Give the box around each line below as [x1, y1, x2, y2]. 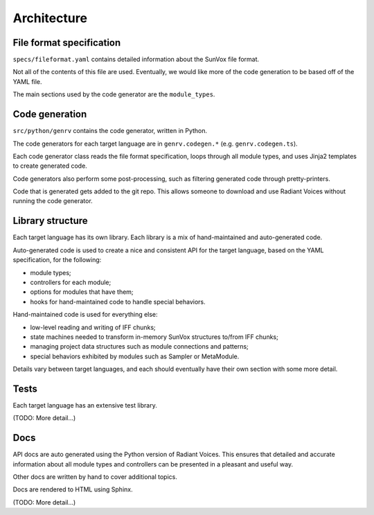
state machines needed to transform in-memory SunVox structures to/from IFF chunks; [30, 333, 278, 341]
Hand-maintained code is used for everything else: [12, 311, 159, 319]
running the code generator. [12, 197, 93, 205]
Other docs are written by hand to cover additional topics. [12, 473, 178, 481]
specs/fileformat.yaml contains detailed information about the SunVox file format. [12, 55, 260, 64]
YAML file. [12, 77, 42, 86]
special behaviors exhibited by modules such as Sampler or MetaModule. [30, 352, 240, 360]
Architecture [12, 10, 88, 26]
